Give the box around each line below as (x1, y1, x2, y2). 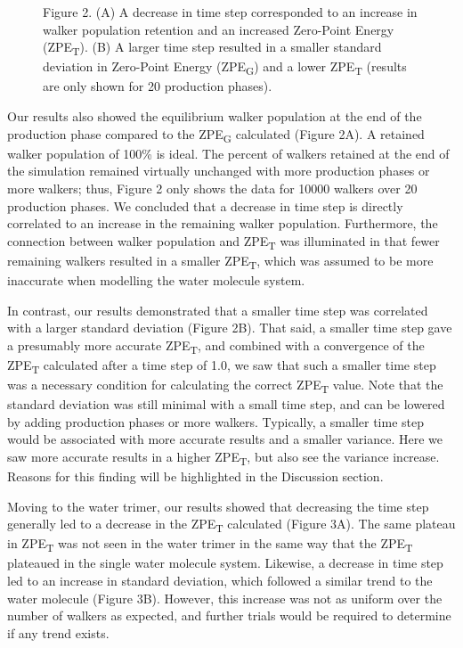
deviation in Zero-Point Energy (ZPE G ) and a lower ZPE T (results (43, 57, 407, 78)
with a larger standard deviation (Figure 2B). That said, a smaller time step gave (7, 318, 452, 337)
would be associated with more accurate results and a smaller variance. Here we (7, 430, 443, 448)
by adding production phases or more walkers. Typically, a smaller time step (7, 412, 425, 431)
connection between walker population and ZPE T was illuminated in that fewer (7, 231, 440, 252)
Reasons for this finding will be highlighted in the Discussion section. (7, 467, 384, 486)
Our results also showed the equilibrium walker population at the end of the (7, 107, 422, 126)
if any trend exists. (7, 623, 110, 642)
